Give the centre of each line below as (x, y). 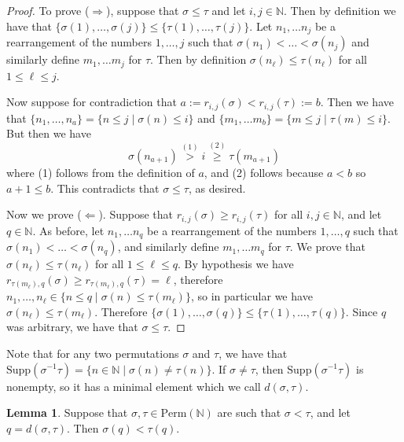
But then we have (49, 133)
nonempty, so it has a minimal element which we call (134, 386)
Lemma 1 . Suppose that (67, 413)
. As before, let (68, 230)
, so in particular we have (252, 296)
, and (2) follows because (264, 172)
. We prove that (327, 247)
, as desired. (217, 188)
